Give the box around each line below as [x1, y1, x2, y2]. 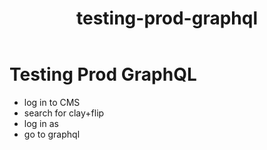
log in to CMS [23, 96, 81, 108]
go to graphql [23, 128, 81, 140]
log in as [23, 117, 59, 129]
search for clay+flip [23, 107, 105, 119]
